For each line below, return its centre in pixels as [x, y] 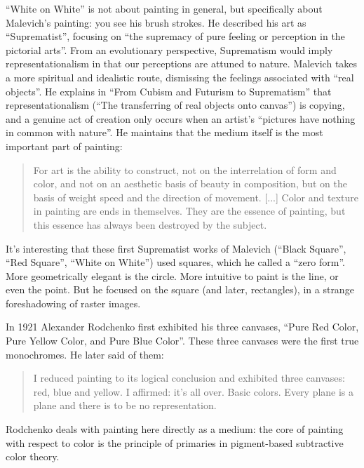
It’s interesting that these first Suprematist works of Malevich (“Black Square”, [176, 248]
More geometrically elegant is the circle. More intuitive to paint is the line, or [172, 275]
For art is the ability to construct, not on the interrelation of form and [185, 169]
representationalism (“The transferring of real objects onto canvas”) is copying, [175, 105]
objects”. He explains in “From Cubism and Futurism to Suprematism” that [169, 91]
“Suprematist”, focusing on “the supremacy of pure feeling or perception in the [175, 36]
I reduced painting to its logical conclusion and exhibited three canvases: [189, 378]
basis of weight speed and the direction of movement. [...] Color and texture [196, 197]
